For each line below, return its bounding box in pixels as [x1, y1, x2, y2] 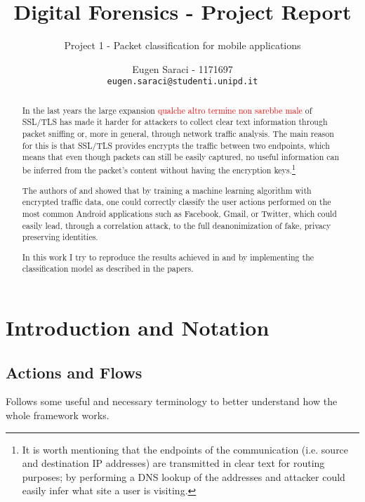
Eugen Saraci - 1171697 [132, 61, 233, 76]
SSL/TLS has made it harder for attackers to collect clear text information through [22, 116, 328, 128]
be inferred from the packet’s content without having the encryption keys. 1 [22, 162, 296, 176]
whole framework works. [6, 408, 109, 423]
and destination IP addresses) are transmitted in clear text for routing [22, 456, 325, 470]
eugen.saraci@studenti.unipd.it [107, 77, 258, 87]
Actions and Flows [6, 361, 142, 383]
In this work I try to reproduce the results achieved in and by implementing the [22, 251, 314, 263]
